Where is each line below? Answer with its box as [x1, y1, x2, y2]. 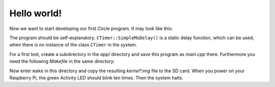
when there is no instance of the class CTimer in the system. [9, 42, 137, 48]
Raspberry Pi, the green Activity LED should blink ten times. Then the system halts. [9, 74, 183, 81]
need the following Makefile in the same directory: [9, 59, 115, 65]
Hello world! [9, 8, 62, 19]
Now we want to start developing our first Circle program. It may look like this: [9, 25, 173, 32]
